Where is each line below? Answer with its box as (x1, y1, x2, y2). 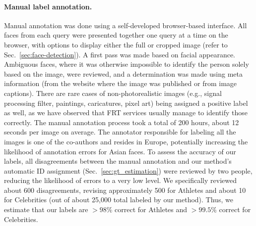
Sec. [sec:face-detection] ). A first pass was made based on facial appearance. (4, 49, 236, 59)
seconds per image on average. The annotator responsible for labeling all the (4, 127, 236, 137)
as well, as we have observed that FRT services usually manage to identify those (4, 107, 248, 118)
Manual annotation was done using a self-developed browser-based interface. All (4, 20, 247, 30)
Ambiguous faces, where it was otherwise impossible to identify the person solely (4, 59, 249, 69)
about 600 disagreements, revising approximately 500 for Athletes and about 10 (4, 184, 246, 195)
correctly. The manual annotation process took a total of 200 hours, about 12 (4, 117, 239, 127)
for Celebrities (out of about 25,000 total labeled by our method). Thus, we (4, 194, 233, 205)
